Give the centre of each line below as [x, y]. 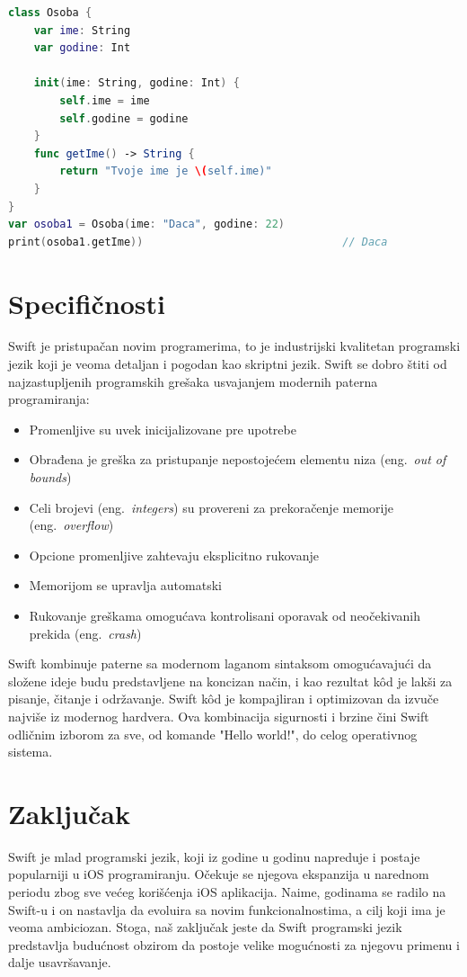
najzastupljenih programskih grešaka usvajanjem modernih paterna [193, 381]
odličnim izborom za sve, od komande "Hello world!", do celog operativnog [213, 734]
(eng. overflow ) [71, 525]
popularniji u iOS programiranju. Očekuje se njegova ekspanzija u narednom [219, 874]
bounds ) [50, 477]
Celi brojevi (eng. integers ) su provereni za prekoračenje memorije [211, 507]
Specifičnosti [87, 303]
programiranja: [49, 399]
